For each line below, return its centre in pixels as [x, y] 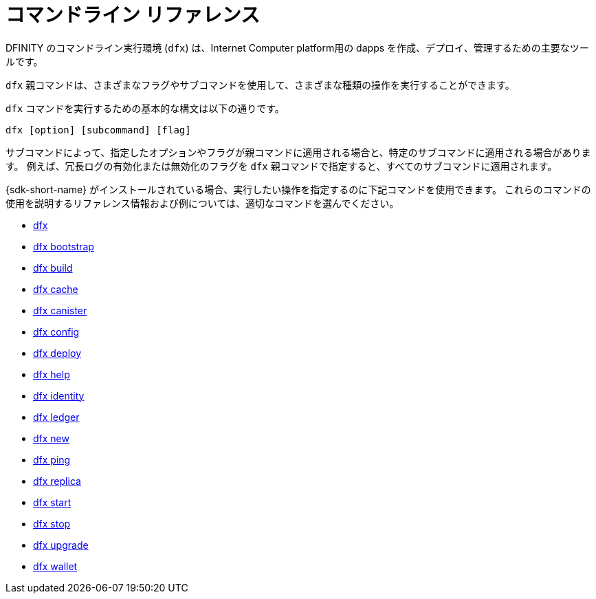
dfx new [51, 438]
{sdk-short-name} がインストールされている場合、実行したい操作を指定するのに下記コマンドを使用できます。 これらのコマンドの [298, 189]
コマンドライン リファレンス [133, 15]
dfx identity [59, 395]
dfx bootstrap [64, 246]
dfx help [52, 374]
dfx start [52, 502]
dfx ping [52, 459]
